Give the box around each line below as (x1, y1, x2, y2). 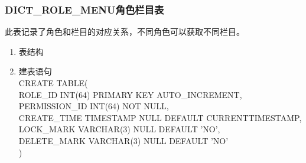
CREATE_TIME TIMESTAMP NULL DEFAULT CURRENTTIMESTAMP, (18, 111, 302, 123)
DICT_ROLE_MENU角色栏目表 (5, 2, 164, 17)
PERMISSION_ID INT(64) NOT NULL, (18, 100, 169, 112)
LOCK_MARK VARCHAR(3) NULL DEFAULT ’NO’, (18, 123, 220, 135)
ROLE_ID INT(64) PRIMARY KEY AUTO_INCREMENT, (18, 88, 242, 100)
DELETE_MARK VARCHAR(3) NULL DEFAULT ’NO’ (18, 134, 229, 146)
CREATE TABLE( (18, 77, 88, 89)
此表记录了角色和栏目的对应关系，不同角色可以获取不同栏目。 (5, 25, 245, 38)
